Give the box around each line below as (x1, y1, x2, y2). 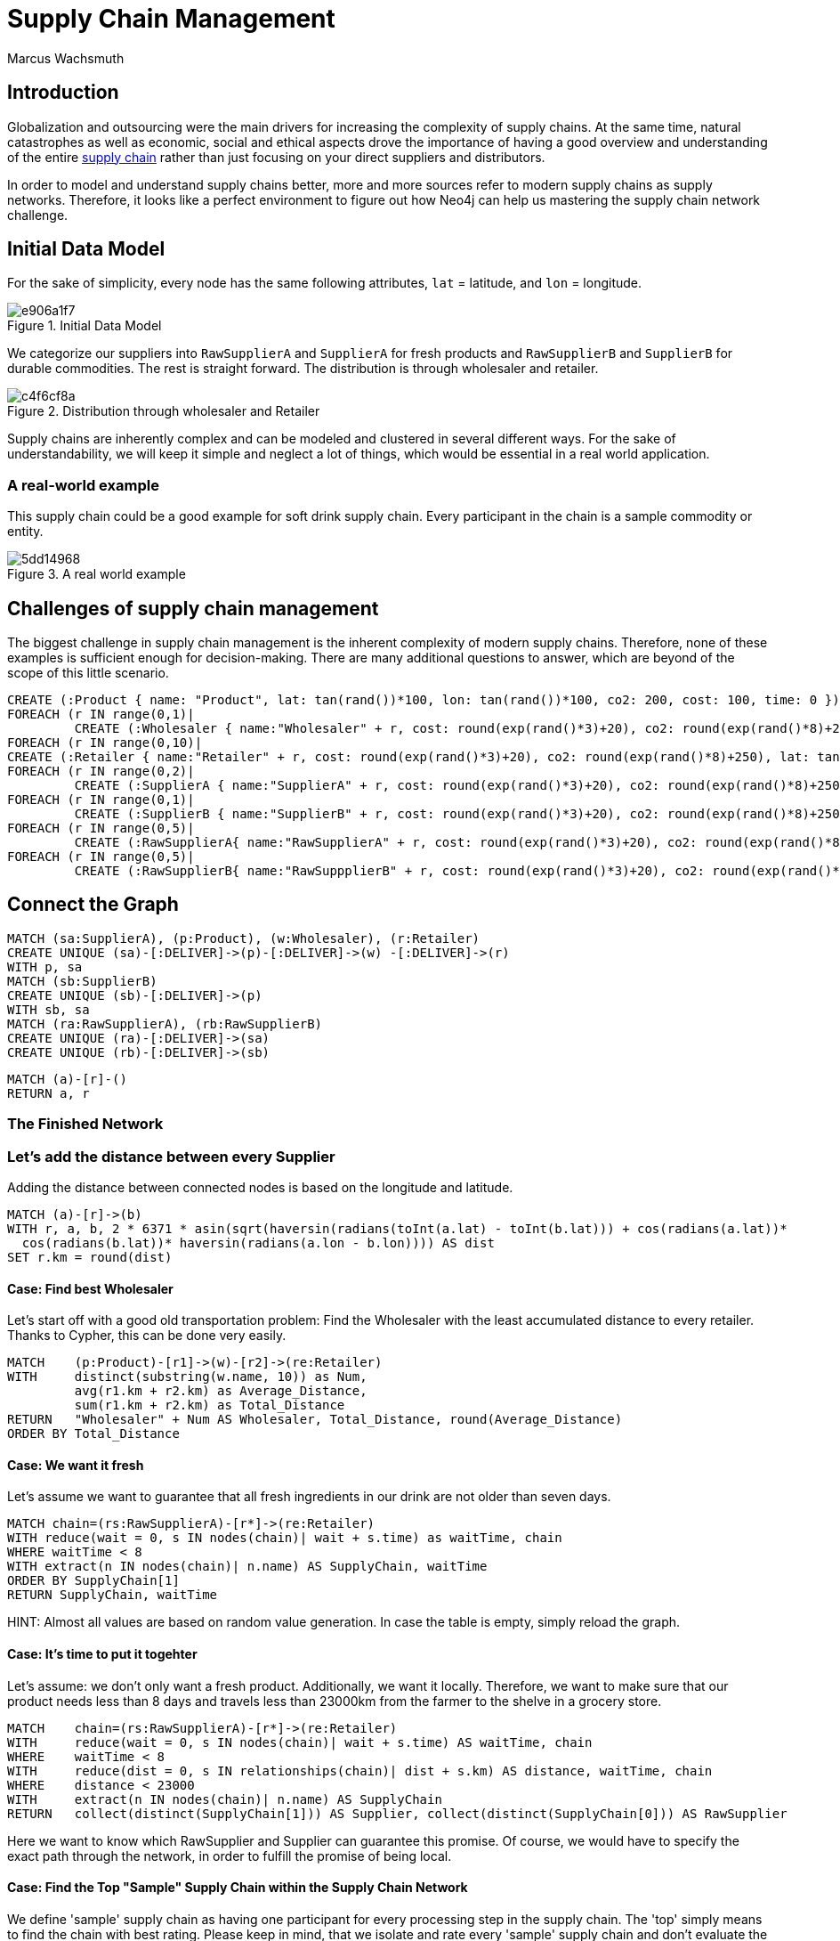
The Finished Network (7, 1115, 164, 1133)
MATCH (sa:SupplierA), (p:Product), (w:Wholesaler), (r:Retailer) (7, 930, 481, 946)
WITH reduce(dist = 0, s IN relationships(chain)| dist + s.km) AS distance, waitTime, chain (7, 1763, 713, 1778)
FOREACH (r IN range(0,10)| (7, 735, 203, 751)
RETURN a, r (7, 1085, 90, 1100)
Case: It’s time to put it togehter (7, 1646, 198, 1662)
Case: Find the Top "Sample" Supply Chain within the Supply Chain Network (7, 1880, 468, 1896)
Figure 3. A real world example (7, 566, 186, 582)
